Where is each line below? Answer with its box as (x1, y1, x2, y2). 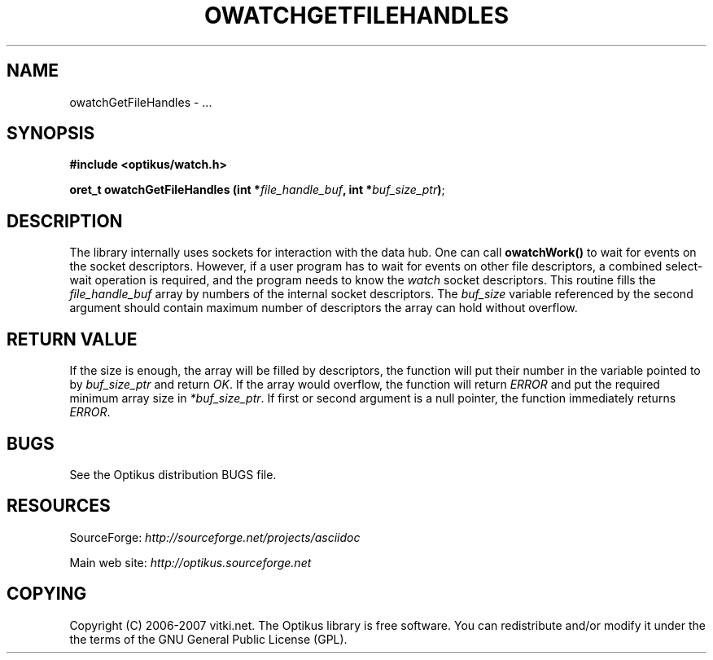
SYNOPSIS (7, 123, 95, 144)
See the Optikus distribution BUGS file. (69, 467, 277, 482)
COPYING (7, 583, 87, 605)
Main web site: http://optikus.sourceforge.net (69, 555, 312, 570)
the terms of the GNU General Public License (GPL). (69, 631, 348, 646)
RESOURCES (7, 495, 111, 517)
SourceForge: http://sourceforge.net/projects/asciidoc (69, 530, 361, 544)
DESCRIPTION (7, 210, 123, 231)
